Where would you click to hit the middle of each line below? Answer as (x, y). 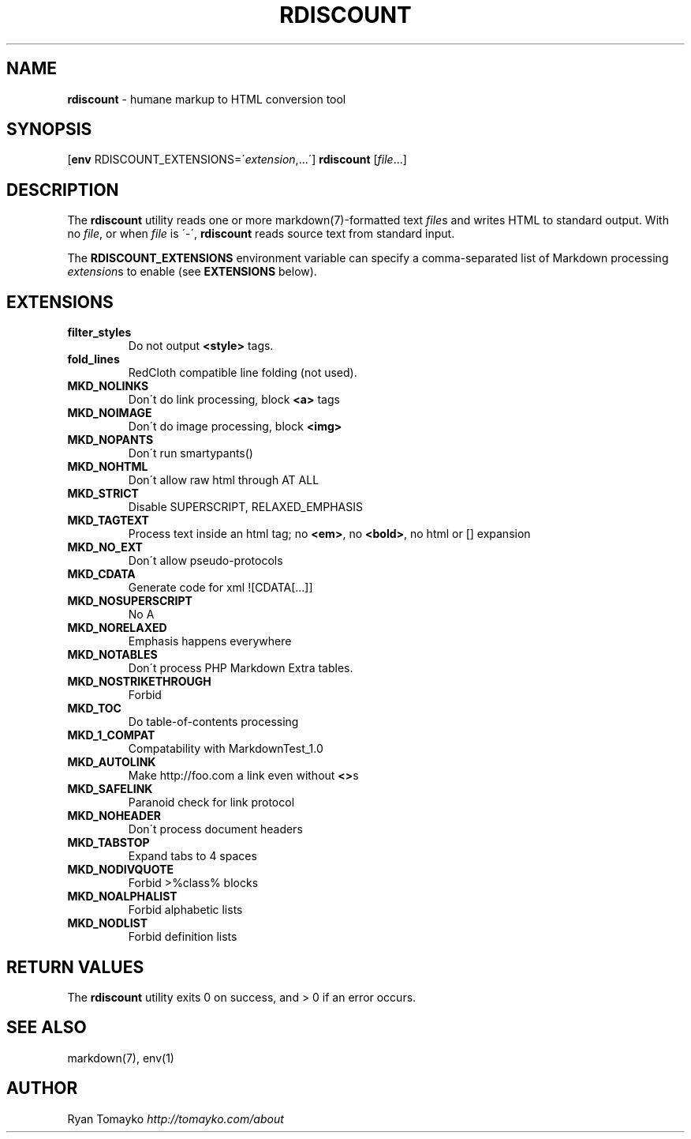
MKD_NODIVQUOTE (120, 870)
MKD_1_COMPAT (111, 735)
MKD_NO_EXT (105, 547)
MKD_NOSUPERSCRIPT (130, 601)
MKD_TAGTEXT (108, 521)
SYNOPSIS (49, 130)
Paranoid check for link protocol (211, 803)
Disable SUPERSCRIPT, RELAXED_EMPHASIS (245, 507)
